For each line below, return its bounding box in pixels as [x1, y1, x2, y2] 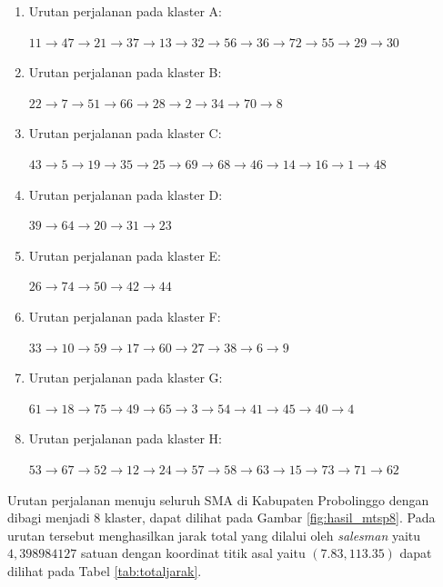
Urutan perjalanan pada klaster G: [28, 368, 223, 387]
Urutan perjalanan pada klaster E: [28, 245, 222, 264]
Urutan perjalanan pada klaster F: [28, 306, 221, 325]
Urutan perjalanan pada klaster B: [28, 63, 222, 82]
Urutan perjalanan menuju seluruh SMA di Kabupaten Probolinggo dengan [7, 490, 429, 509]
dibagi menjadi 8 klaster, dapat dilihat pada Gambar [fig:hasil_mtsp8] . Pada [7, 508, 436, 527]
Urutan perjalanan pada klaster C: [28, 124, 222, 143]
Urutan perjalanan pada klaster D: [28, 184, 223, 204]
